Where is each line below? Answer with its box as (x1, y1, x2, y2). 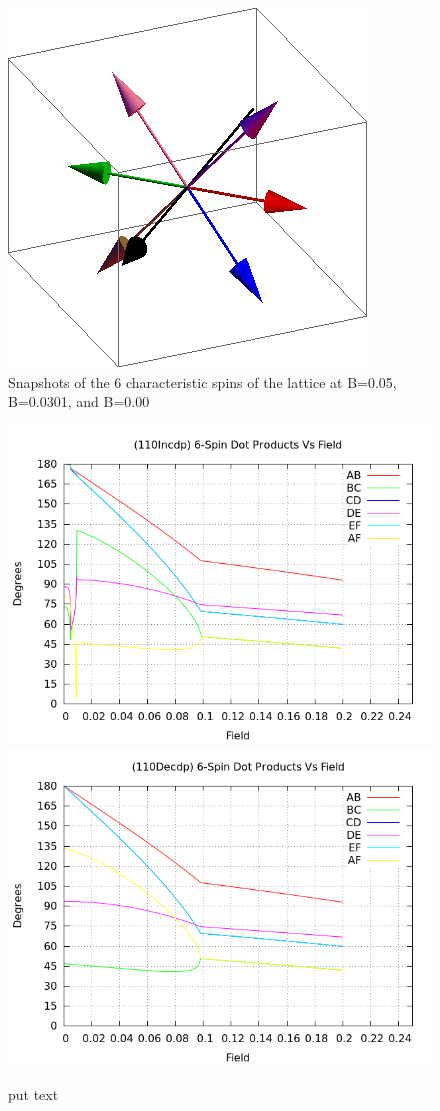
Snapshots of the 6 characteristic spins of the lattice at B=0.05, (8, 371, 397, 392)
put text (8, 1083, 59, 1104)
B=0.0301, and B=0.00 (8, 391, 150, 412)
